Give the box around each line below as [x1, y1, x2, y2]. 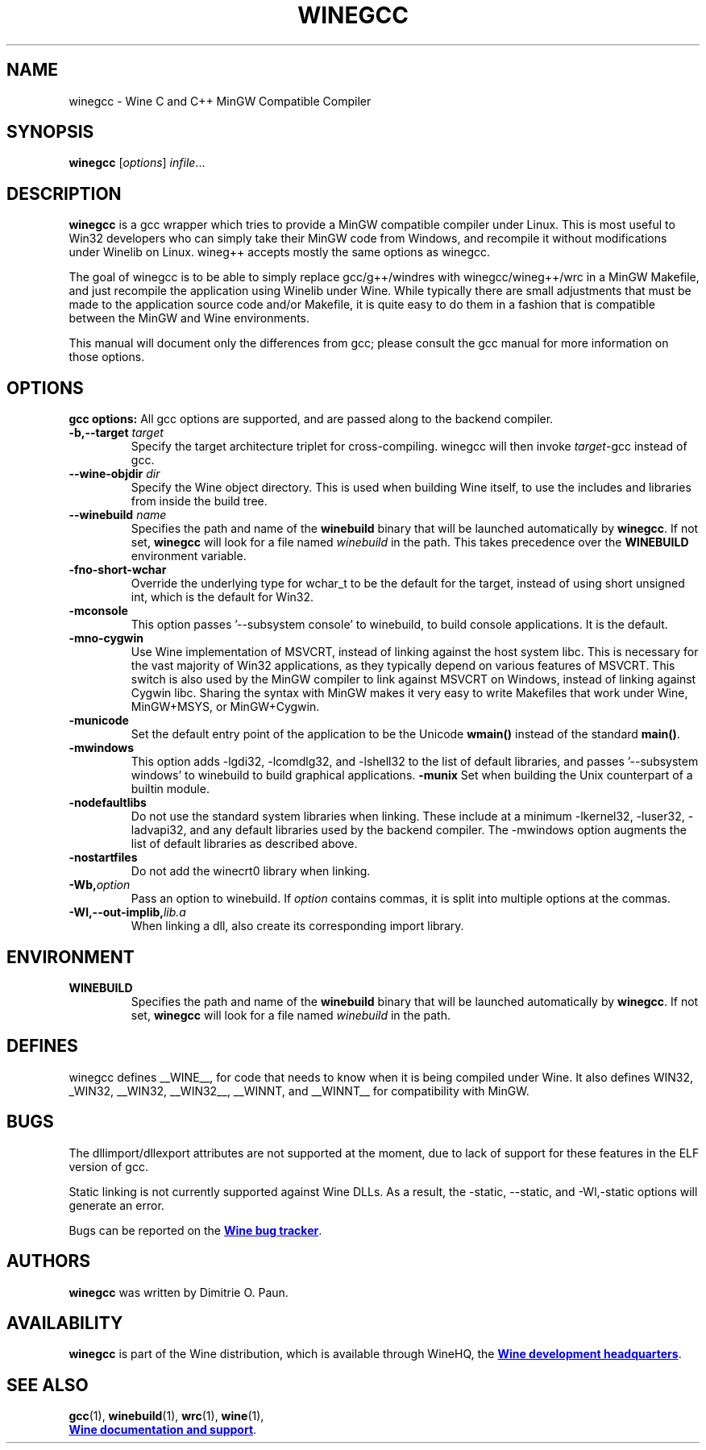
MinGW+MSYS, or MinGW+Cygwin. [131, 700, 320, 714]
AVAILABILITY [6, 1312, 123, 1333]
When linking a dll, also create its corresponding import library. [131, 919, 464, 933]
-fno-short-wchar [69, 563, 167, 577]
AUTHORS [6, 1251, 91, 1272]
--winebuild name [69, 508, 167, 522]
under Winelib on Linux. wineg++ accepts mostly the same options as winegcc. [69, 245, 491, 260]
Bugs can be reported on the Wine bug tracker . [69, 1223, 322, 1237]
